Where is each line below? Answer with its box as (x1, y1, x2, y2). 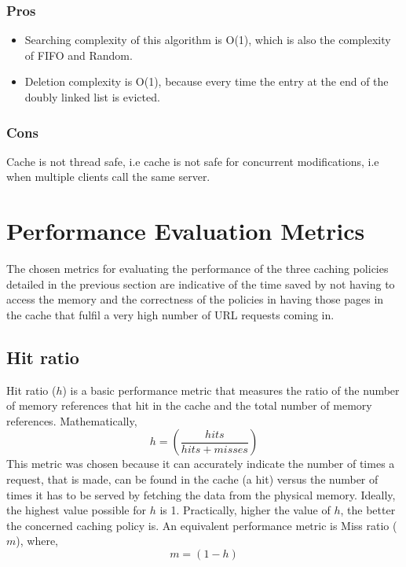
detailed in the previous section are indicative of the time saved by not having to (6, 275, 395, 292)
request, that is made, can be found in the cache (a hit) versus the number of (6, 471, 379, 488)
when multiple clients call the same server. (6, 168, 210, 185)
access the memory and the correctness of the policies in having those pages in (6, 291, 384, 307)
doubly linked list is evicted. (24, 89, 160, 105)
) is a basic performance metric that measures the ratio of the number (62, 381, 400, 398)
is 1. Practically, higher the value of (159, 502, 331, 518)
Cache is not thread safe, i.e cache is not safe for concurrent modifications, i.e (6, 153, 379, 169)
